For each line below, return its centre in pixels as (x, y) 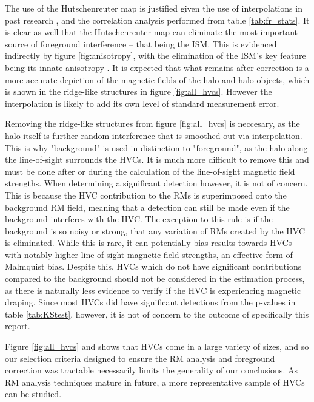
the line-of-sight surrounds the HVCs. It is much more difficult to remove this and (157, 159)
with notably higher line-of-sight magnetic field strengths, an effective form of (149, 254)
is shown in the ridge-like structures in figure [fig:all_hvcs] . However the (139, 91)
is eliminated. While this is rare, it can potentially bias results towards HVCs (149, 243)
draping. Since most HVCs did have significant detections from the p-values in (150, 302)
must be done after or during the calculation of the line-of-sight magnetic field (150, 171)
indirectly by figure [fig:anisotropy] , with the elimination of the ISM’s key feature (155, 56)
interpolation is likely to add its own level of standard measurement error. (142, 103)
